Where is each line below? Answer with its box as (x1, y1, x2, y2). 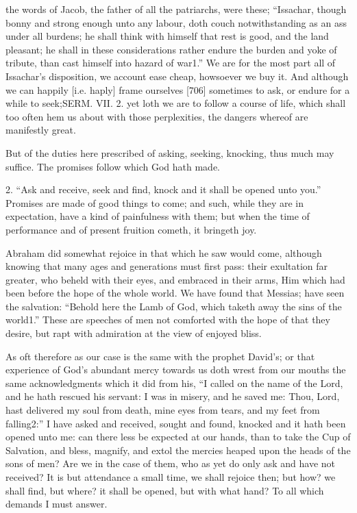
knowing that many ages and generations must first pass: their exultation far (5, 259, 328, 273)
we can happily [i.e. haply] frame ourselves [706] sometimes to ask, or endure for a (5, 82, 350, 97)
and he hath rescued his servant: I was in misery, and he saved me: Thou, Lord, (5, 389, 340, 403)
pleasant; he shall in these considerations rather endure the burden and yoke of (5, 42, 337, 56)
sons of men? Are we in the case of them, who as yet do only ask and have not (5, 456, 336, 471)
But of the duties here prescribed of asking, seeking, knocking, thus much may (5, 145, 334, 160)
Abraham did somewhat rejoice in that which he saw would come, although (5, 245, 322, 260)
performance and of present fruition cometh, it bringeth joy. (5, 222, 257, 236)
